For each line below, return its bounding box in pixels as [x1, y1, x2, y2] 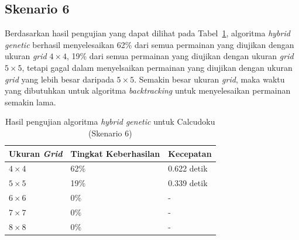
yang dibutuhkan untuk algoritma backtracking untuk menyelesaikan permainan [5, 84, 291, 97]
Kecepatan [168, 147, 212, 159]
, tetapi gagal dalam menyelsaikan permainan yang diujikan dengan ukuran [22, 61, 293, 73]
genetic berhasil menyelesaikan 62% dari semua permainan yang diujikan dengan [5, 38, 294, 50]
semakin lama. [5, 95, 56, 108]
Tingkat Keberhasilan [70, 147, 160, 159]
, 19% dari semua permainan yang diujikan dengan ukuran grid [66, 50, 294, 62]
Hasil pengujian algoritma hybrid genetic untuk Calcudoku [5, 115, 215, 128]
